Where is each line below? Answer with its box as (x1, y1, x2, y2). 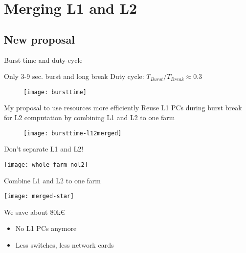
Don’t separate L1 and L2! (4, 144, 84, 154)
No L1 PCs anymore (15, 223, 77, 233)
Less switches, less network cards (15, 239, 114, 250)
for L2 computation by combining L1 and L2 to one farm (4, 112, 175, 123)
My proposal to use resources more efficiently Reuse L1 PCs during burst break (4, 102, 242, 113)
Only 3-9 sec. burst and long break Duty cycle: (4, 71, 144, 81)
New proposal (4, 31, 75, 47)
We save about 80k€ (4, 206, 65, 217)
